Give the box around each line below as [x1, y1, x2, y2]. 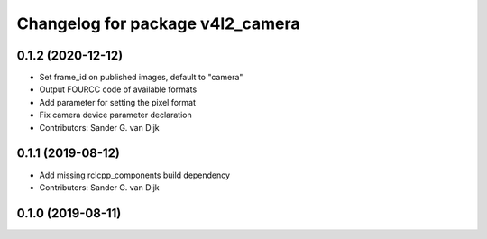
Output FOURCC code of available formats [39, 84, 198, 95]
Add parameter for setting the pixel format [39, 97, 197, 107]
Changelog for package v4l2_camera [16, 14, 300, 33]
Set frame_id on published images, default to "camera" [39, 72, 243, 83]
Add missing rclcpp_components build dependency [39, 170, 230, 180]
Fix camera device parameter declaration [39, 109, 193, 121]
